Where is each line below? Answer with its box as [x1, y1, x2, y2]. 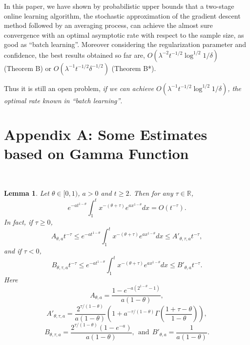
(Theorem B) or [4, 63, 52, 73]
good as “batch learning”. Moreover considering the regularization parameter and [4, 39, 246, 49]
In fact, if [4, 217, 33, 227]
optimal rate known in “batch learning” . [4, 95, 123, 105]
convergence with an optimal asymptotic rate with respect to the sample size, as [4, 29, 244, 40]
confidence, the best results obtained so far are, [4, 49, 145, 60]
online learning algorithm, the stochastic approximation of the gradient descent [4, 10, 241, 21]
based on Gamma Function [4, 143, 189, 163]
